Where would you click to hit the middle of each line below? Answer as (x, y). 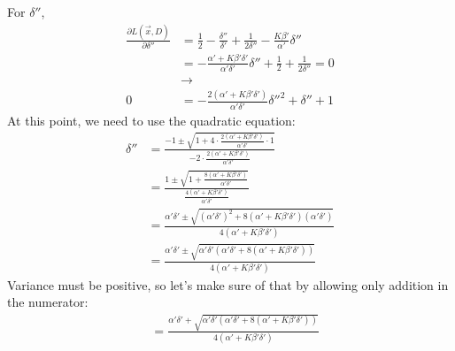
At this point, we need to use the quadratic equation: (151, 120)
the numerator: (48, 302)
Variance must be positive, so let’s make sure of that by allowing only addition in (228, 284)
